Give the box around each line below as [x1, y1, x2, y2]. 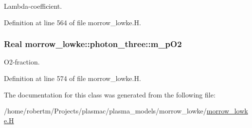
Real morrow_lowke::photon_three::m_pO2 [4, 38, 182, 50]
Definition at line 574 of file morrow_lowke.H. [4, 73, 141, 83]
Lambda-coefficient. [4, 1, 62, 11]
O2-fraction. [4, 57, 40, 67]
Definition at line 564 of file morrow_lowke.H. [4, 17, 141, 27]
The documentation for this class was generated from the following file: [4, 89, 216, 99]
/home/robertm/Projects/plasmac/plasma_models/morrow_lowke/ [4, 106, 207, 116]
